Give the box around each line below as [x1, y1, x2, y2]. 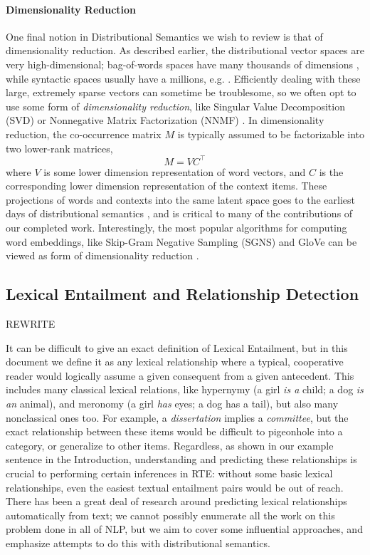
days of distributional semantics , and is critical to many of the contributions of [6, 206, 353, 221]
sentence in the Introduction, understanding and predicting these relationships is [6, 452, 357, 467]
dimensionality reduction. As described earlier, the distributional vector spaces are [6, 43, 364, 58]
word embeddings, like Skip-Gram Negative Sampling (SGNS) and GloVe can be [6, 234, 357, 249]
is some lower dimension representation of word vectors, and [43, 164, 306, 179]
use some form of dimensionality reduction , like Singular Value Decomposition [6, 98, 345, 113]
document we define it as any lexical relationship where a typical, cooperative [6, 354, 344, 369]
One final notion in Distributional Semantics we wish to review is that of [6, 28, 323, 43]
